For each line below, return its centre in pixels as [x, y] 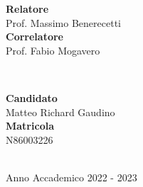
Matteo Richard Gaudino [60, 112]
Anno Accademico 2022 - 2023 [71, 177]
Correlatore [35, 36]
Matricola [30, 126]
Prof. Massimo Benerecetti [63, 22]
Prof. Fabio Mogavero [53, 50]
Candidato [32, 97]
